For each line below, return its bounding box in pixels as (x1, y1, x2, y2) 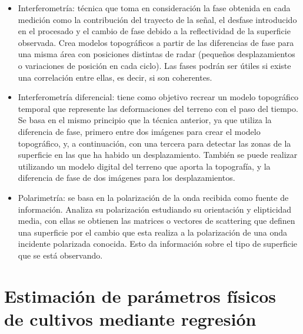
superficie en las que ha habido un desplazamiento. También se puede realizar (18, 148, 298, 161)
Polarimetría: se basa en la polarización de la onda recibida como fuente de (18, 191, 289, 203)
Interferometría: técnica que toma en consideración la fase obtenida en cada (18, 2, 291, 14)
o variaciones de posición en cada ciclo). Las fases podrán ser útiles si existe (18, 59, 291, 71)
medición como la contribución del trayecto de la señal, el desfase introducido (18, 13, 297, 25)
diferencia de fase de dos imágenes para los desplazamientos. (18, 171, 235, 184)
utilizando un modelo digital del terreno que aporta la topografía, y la (18, 160, 271, 172)
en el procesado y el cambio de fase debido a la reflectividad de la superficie (18, 25, 291, 37)
